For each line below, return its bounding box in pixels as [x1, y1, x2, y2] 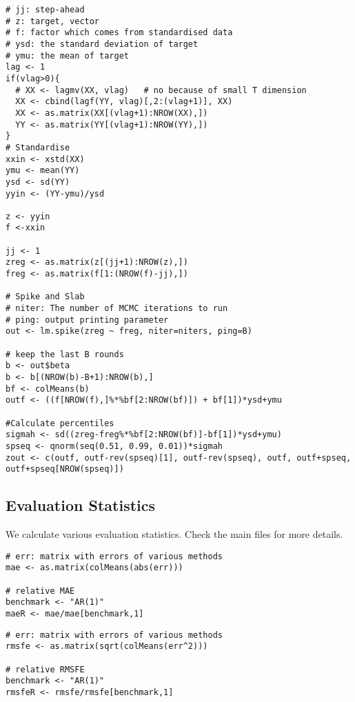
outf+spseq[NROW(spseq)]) [6, 464, 124, 474]
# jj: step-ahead [6, 5, 85, 14]
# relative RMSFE [6, 664, 85, 674]
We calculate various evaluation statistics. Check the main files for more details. [6, 527, 343, 541]
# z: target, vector [6, 16, 100, 26]
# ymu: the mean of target [6, 50, 129, 61]
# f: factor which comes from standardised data [6, 28, 233, 38]
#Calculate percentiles [6, 418, 114, 428]
